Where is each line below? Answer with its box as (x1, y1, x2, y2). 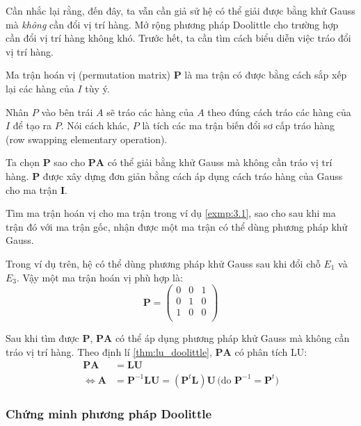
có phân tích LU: (234, 344, 307, 359)
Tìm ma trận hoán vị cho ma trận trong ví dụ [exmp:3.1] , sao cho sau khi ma (6, 206, 336, 220)
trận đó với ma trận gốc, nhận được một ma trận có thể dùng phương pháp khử (6, 219, 348, 234)
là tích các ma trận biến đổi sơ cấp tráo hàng (142, 118, 335, 133)
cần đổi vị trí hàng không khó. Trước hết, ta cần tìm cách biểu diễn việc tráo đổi (6, 31, 351, 45)
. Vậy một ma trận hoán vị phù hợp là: (17, 270, 183, 284)
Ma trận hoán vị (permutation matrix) (6, 67, 170, 82)
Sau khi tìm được (6, 331, 79, 345)
